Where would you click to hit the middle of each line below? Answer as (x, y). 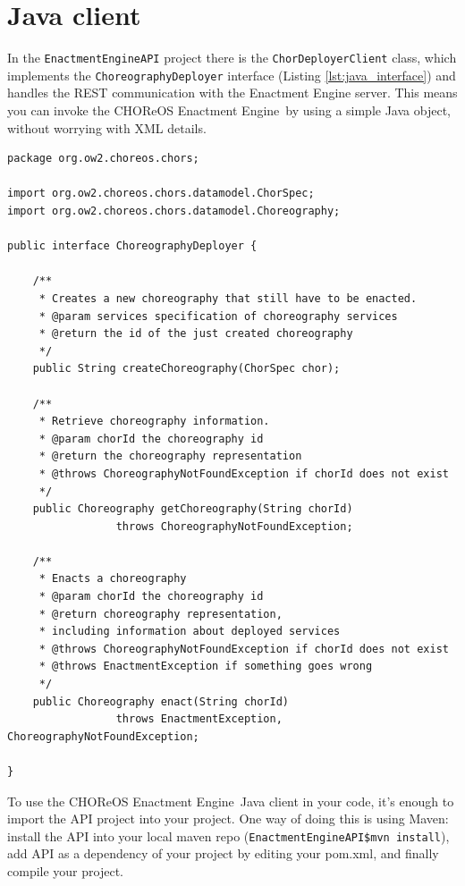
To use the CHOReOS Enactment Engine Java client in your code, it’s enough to (231, 801)
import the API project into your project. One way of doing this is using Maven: (228, 818)
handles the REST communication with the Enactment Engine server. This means (232, 93)
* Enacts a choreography (113, 579)
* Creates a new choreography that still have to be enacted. (228, 298)
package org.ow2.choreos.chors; (103, 159)
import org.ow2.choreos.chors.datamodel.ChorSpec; (161, 194)
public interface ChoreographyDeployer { (132, 246)
